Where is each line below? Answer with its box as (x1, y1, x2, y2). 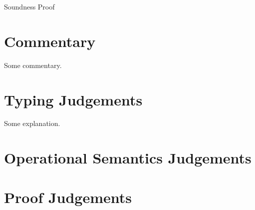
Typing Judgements (4, 89, 143, 109)
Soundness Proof (4, 1, 55, 11)
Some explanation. (4, 118, 60, 128)
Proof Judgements (4, 186, 132, 207)
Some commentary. (4, 59, 62, 70)
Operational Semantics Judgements (4, 147, 252, 168)
